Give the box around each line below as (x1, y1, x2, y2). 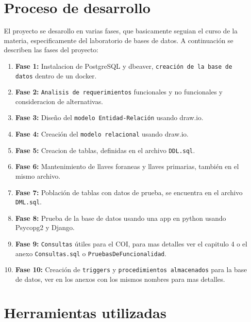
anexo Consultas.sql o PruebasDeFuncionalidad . (15, 248, 167, 258)
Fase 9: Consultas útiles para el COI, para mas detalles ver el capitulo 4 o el (15, 239, 248, 249)
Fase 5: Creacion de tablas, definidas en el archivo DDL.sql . (15, 145, 195, 155)
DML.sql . (15, 197, 42, 207)
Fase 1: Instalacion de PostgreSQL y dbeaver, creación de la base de (15, 61, 233, 71)
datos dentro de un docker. (15, 70, 97, 80)
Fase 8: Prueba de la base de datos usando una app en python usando (15, 213, 226, 223)
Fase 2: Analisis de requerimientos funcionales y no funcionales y (15, 87, 223, 97)
